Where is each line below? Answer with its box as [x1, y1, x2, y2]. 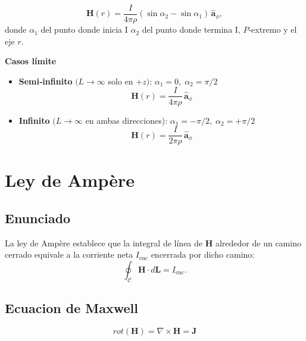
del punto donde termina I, [142, 23, 241, 36]
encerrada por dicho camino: [151, 248, 255, 261]
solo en [108, 74, 133, 87]
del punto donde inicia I [40, 23, 128, 36]
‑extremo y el [248, 23, 297, 36]
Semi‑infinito [18, 74, 73, 87]
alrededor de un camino [215, 236, 301, 249]
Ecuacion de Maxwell [5, 299, 138, 317]
